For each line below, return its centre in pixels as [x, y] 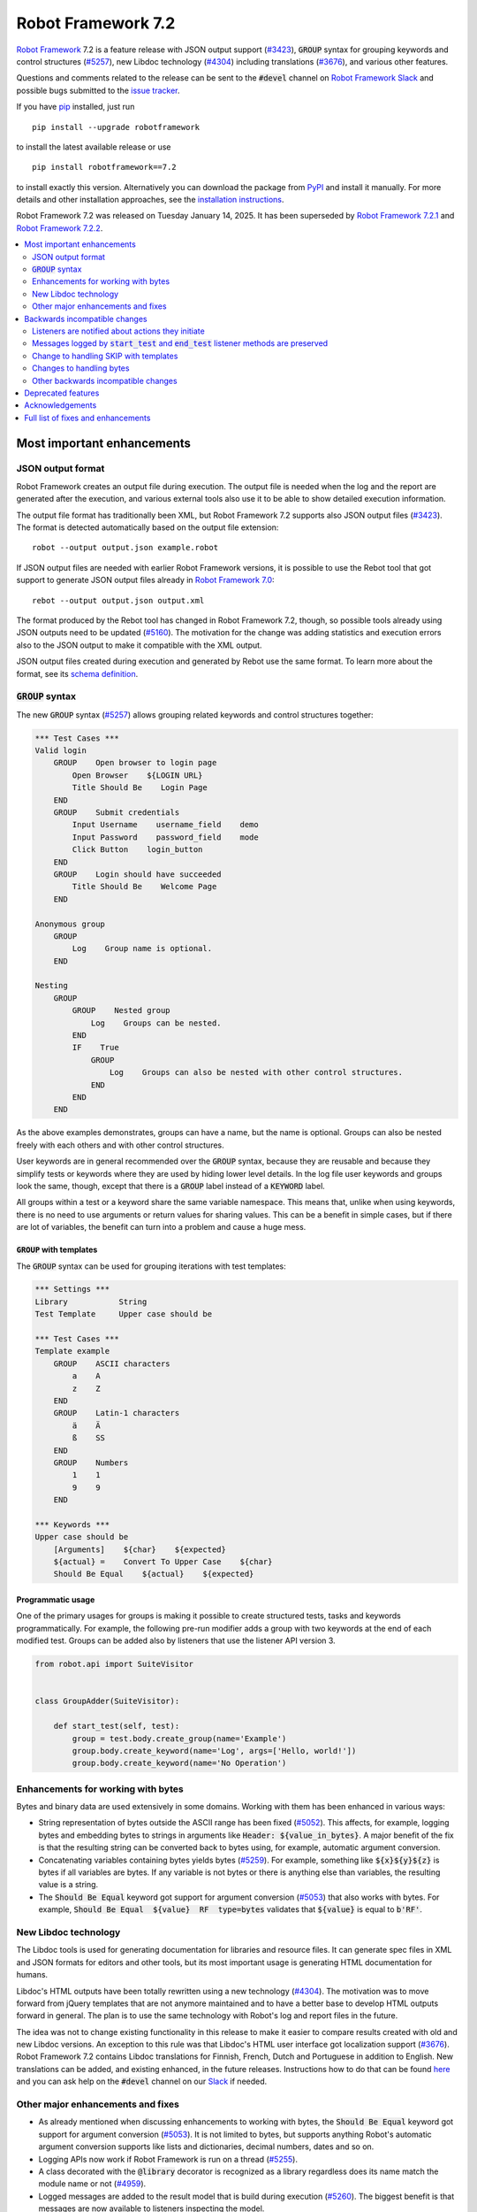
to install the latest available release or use [94, 147]
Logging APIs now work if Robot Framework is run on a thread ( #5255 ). [168, 2159]
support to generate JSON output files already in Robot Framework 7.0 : [145, 580]
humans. [32, 1975]
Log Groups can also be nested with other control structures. [256, 1072]
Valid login [61, 751]
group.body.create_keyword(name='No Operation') [179, 1763]
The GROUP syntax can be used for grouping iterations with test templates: [151, 1266]
